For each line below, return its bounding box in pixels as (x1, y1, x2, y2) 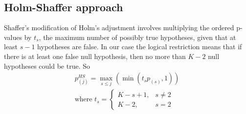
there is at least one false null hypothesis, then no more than (4, 51, 186, 61)
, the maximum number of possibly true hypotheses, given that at (39, 32, 236, 42)
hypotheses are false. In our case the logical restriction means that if (37, 41, 242, 52)
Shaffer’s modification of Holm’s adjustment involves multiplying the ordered (4, 22, 234, 33)
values (4, 32, 22, 42)
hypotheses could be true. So (4, 60, 90, 71)
